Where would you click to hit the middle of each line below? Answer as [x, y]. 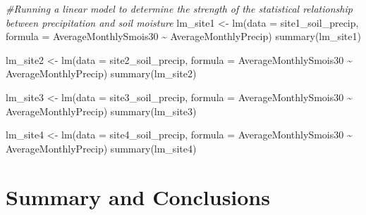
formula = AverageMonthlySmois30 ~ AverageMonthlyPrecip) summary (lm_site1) [183, 36]
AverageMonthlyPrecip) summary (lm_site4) [101, 148]
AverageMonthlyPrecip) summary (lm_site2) [101, 73]
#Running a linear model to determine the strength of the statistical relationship [179, 8]
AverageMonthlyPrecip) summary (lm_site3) [101, 111]
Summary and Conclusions [138, 196]
